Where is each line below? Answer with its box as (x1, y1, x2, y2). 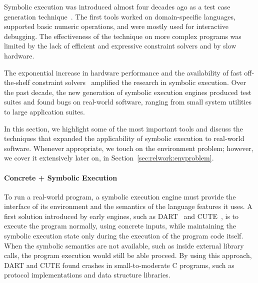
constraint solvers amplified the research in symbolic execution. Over (32, 77, 246, 87)
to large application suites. (4, 106, 85, 116)
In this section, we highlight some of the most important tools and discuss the (4, 123, 243, 133)
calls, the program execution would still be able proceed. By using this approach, (4, 250, 252, 260)
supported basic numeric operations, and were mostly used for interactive (4, 21, 229, 31)
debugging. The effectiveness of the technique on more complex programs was (4, 30, 241, 41)
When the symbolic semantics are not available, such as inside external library (4, 240, 244, 250)
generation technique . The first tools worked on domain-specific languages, (4, 11, 235, 21)
